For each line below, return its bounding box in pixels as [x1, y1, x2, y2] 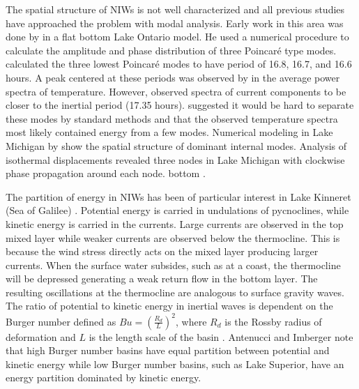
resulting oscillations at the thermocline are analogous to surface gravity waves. [6, 284, 344, 299]
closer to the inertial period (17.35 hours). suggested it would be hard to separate [6, 98, 354, 112]
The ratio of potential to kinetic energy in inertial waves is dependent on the [6, 298, 333, 313]
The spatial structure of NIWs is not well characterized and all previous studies [6, 2, 345, 16]
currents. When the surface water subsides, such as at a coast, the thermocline [6, 257, 341, 272]
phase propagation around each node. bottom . [6, 166, 206, 181]
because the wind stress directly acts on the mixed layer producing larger [6, 244, 319, 259]
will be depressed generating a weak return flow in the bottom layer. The [6, 271, 318, 286]
